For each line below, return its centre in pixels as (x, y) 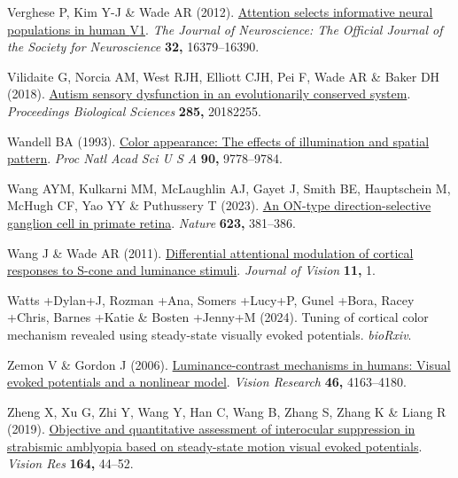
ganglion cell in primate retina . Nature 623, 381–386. (151, 222)
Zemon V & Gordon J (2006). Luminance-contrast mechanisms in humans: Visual (229, 364)
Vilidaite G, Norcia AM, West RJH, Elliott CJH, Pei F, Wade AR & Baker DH (224, 76)
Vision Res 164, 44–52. (70, 463)
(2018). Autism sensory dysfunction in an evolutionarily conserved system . (209, 94)
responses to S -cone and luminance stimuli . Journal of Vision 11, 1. (191, 270)
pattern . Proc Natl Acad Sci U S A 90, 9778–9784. (145, 158)
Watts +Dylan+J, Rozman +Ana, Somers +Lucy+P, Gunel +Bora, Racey (211, 299)
